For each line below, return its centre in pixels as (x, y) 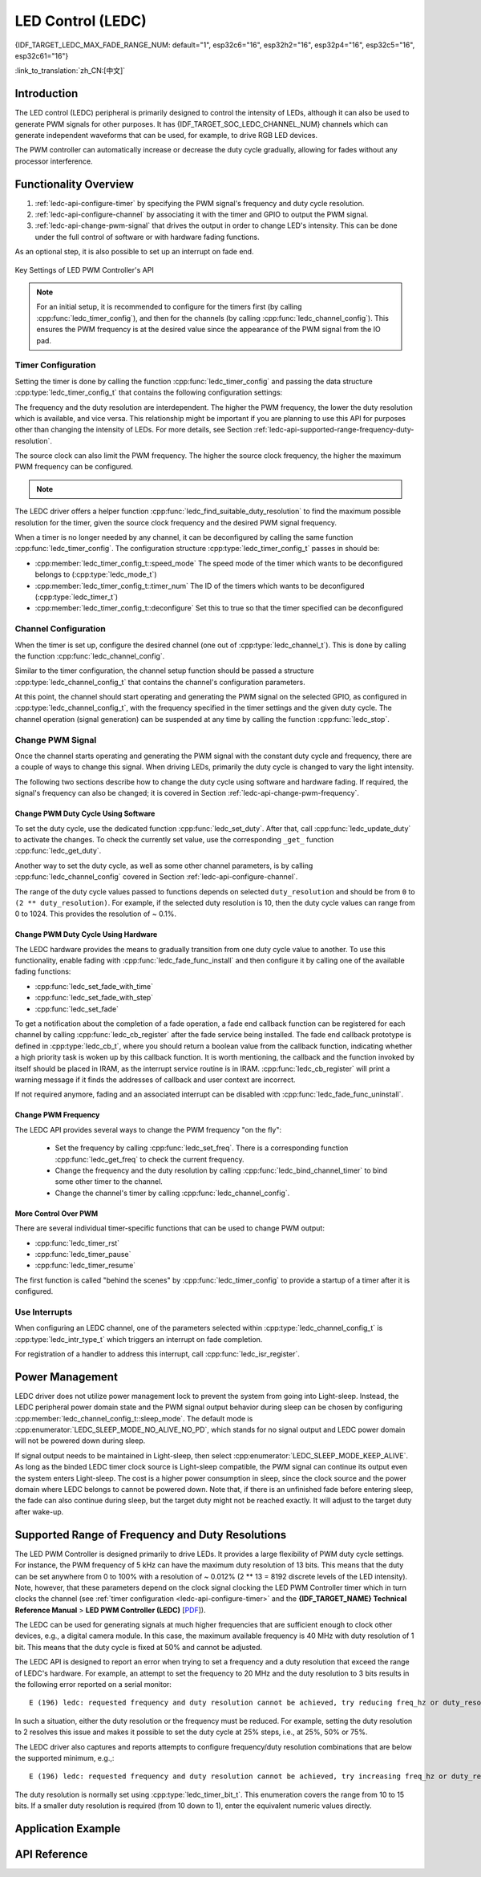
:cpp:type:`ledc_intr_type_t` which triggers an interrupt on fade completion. (139, 1339)
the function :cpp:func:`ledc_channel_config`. (90, 656)
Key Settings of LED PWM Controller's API (84, 270)
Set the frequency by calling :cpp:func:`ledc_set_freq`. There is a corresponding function (202, 1148)
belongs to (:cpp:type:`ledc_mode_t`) (96, 574)
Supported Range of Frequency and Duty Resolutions (151, 1535)
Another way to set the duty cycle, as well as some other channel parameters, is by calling (164, 866)
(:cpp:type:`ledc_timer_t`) (77, 597)
